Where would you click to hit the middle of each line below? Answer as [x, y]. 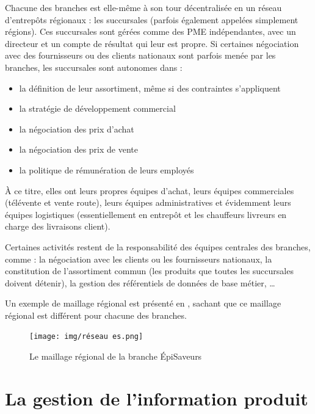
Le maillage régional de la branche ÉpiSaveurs [116, 356]
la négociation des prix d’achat [77, 129]
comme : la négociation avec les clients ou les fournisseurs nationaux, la [139, 259]
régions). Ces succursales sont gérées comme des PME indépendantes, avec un [150, 31]
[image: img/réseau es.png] [86, 337]
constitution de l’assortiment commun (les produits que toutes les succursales [149, 271]
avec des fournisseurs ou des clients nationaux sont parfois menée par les [140, 55]
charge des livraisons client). [58, 226]
